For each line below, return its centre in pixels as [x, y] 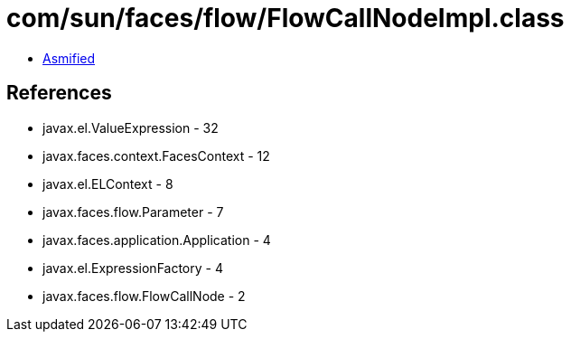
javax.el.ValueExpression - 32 [131, 127]
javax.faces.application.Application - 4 [157, 240]
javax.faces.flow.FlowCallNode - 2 [144, 296]
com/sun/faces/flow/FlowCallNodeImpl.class [285, 18]
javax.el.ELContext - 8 [108, 184]
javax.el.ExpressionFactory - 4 [133, 268]
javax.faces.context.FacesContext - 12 [156, 155]
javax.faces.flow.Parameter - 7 [133, 212]
